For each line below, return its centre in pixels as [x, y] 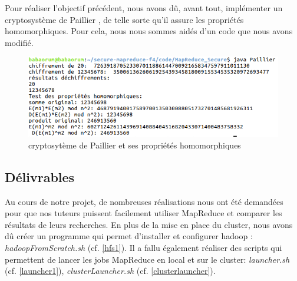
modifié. [19, 42]
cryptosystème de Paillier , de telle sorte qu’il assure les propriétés [124, 19]
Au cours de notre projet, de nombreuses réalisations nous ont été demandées [144, 201]
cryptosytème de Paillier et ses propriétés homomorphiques [135, 145]
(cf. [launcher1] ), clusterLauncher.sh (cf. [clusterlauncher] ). [110, 271]
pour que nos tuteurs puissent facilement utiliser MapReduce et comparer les [143, 213]
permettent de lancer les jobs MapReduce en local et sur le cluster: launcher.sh [147, 259]
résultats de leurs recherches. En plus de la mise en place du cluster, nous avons [149, 224]
